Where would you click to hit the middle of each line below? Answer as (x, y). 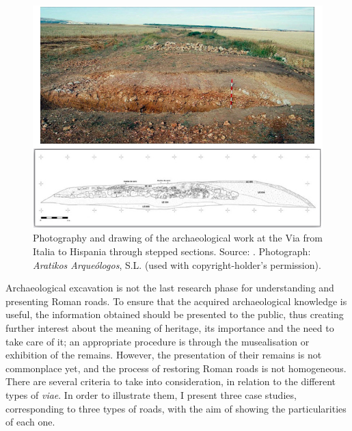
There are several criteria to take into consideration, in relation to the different (171, 381)
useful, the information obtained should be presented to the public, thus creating (175, 314)
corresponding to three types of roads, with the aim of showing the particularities (176, 408)
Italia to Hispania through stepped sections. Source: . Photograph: (172, 251)
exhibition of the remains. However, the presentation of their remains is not (164, 355)
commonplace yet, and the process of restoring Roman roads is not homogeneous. (176, 368)
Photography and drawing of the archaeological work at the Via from (178, 238)
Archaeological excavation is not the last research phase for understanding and (170, 288)
